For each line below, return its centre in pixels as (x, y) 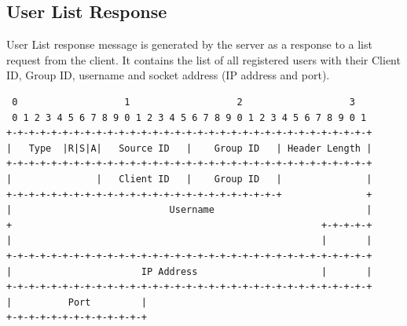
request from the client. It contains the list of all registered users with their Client (203, 59)
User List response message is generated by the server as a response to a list (189, 44)
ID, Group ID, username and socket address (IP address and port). (168, 75)
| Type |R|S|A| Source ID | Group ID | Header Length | (189, 148)
